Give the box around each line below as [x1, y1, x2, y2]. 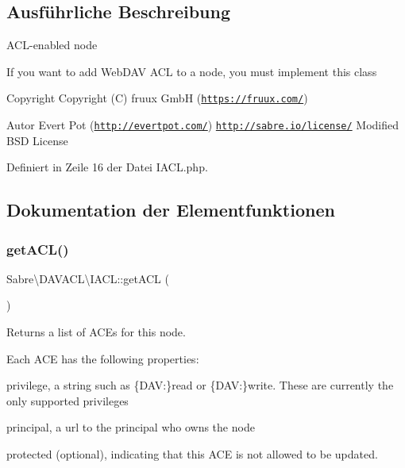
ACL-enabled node [6, 36, 98, 53]
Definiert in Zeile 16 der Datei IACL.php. [6, 159, 208, 175]
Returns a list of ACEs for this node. [6, 324, 186, 340]
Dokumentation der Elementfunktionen [6, 198, 335, 222]
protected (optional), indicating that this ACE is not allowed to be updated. [6, 446, 378, 462]
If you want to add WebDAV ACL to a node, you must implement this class [6, 63, 377, 79]
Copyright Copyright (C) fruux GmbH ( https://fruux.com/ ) [6, 90, 308, 106]
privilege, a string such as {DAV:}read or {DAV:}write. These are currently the [6, 377, 394, 393]
